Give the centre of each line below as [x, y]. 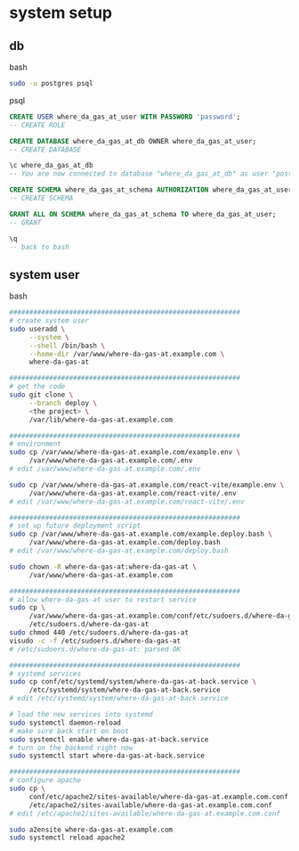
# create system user [49, 321]
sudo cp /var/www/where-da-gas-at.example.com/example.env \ [125, 453]
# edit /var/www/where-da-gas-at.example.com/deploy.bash [119, 551]
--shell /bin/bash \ [67, 346]
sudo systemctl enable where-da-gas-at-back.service [109, 739]
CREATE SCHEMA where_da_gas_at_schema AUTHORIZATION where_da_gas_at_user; [153, 190]
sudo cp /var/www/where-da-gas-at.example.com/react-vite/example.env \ [147, 485]
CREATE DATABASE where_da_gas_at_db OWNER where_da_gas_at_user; [133, 141]
